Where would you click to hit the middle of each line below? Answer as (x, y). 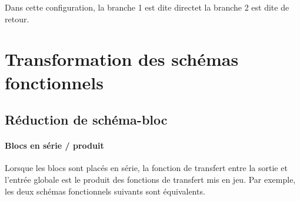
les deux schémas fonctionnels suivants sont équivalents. (105, 191)
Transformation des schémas (122, 59)
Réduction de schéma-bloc (86, 120)
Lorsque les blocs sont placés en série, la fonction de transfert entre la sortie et (146, 168)
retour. (17, 19)
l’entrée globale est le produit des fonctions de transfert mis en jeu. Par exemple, (150, 179)
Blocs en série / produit (54, 145)
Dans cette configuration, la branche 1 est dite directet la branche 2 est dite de (147, 7)
